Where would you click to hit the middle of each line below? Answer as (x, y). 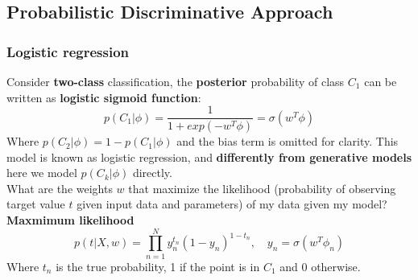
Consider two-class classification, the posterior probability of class (176, 81)
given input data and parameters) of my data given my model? (232, 204)
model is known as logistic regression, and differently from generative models (209, 156)
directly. (152, 173)
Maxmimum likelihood (70, 220)
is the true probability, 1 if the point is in (158, 266)
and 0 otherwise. (320, 266)
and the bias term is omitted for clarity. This (288, 141)
